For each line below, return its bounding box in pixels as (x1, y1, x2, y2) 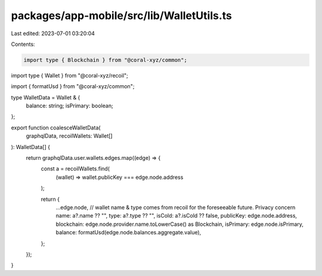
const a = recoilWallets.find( (41, 165, 110, 172)
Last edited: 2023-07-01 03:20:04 (11, 30, 95, 37)
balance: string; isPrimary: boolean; (26, 102, 113, 110)
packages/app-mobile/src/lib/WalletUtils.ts (11, 9, 232, 22)
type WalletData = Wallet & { (11, 94, 80, 101)
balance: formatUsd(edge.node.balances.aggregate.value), (55, 229, 202, 236)
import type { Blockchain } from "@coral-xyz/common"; (23, 57, 187, 63)
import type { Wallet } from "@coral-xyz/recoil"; (11, 72, 128, 79)
